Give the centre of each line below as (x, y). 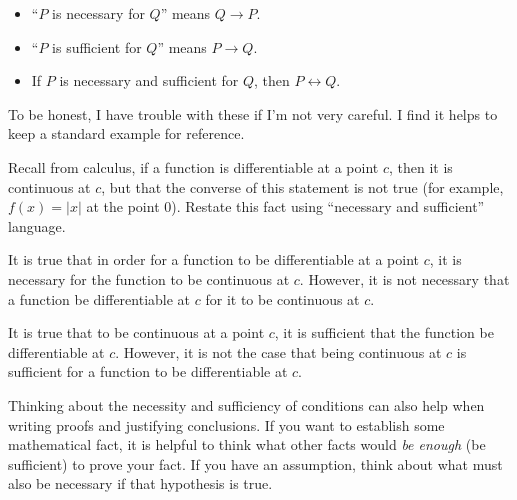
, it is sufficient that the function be (384, 332)
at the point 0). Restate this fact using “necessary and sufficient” (285, 206)
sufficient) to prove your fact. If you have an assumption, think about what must (255, 463)
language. (37, 225)
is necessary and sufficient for (149, 80)
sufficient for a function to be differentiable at (148, 371)
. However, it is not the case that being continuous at (278, 351)
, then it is (421, 166)
